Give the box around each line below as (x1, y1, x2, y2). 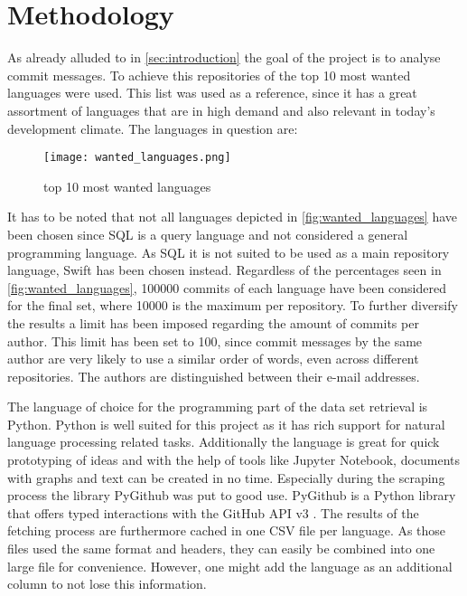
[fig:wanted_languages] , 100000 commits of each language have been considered (7, 278, 446, 297)
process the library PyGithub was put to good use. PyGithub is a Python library (7, 486, 456, 505)
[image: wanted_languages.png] (43, 151, 231, 165)
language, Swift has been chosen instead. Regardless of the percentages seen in (7, 260, 442, 279)
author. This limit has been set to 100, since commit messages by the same (7, 331, 423, 350)
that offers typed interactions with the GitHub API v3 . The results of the (7, 503, 419, 522)
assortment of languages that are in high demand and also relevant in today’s (7, 100, 435, 119)
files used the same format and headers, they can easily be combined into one (7, 539, 435, 558)
